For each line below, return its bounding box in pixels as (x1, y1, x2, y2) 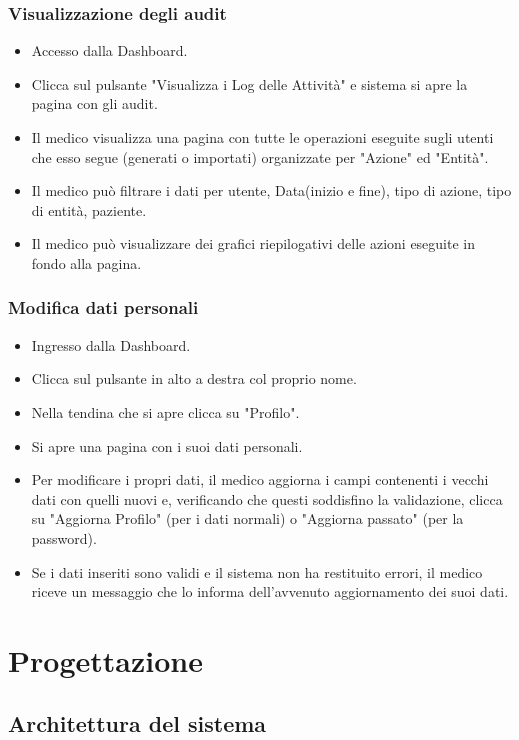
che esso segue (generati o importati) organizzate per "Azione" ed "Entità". (31, 146, 489, 167)
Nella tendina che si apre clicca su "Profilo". (31, 401, 300, 422)
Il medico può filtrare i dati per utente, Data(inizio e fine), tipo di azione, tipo (31, 180, 512, 201)
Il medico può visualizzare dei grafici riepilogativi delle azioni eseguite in (31, 233, 476, 254)
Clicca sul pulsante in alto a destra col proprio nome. (31, 368, 357, 389)
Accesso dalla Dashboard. (31, 40, 188, 61)
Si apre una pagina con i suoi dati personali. (31, 435, 303, 456)
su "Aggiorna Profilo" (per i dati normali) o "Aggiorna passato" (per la (31, 508, 464, 529)
